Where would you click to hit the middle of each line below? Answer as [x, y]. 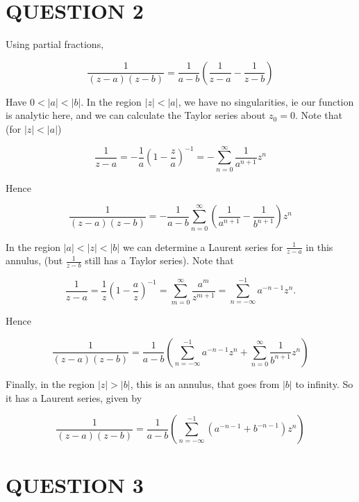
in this [319, 246]
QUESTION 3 [75, 485]
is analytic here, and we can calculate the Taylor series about [136, 115]
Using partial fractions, [55, 44]
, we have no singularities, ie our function [266, 101]
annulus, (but [34, 260]
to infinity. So [324, 383]
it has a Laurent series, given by [74, 397]
